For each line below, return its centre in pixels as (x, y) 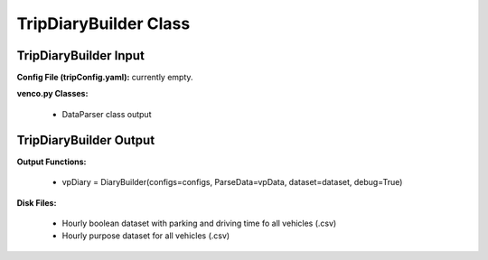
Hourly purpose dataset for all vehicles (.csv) (146, 236)
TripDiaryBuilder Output (86, 140)
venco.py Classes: (52, 94)
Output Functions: (52, 162)
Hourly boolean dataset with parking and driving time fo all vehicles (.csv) (199, 223)
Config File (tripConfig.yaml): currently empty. (105, 78)
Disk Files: (37, 202)
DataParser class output (107, 114)
